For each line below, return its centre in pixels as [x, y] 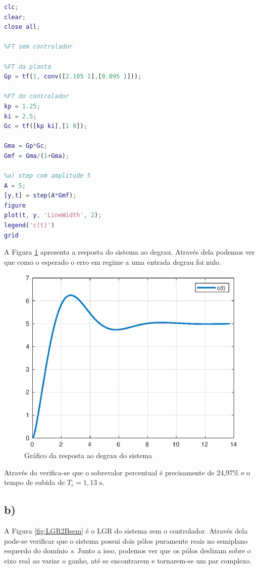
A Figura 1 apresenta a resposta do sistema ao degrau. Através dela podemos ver [129, 252]
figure [15, 205]
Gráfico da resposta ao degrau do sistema [88, 455]
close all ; [22, 27]
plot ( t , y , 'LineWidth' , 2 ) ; [53, 215]
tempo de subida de [35, 482]
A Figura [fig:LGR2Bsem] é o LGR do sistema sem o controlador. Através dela [126, 531]
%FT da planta [28, 67]
